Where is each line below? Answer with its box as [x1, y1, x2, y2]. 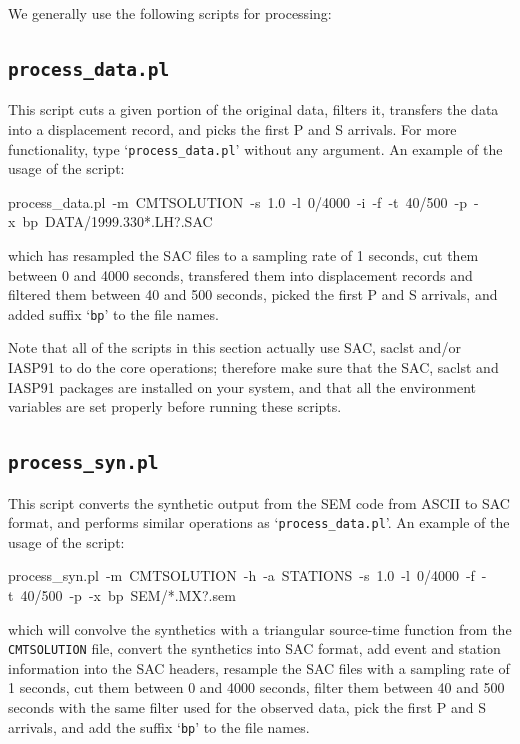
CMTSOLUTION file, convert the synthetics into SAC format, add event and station [8, 638, 501, 659]
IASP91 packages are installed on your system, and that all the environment [8, 376, 477, 397]
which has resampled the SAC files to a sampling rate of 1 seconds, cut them [8, 245, 479, 265]
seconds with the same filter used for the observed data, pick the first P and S [8, 697, 486, 718]
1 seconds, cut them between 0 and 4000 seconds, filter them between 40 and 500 [8, 677, 505, 698]
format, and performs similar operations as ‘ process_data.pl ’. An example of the [8, 512, 510, 533]
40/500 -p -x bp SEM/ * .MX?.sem [20, 585, 236, 606]
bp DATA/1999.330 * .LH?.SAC [22, 211, 213, 232]
